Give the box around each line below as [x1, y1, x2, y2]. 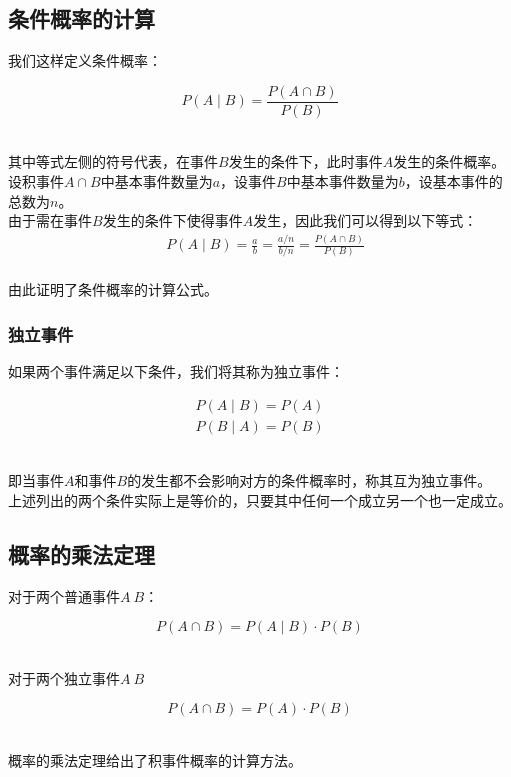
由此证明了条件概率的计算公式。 [8, 279, 218, 300]
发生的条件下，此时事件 [228, 151, 383, 172]
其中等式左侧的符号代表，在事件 [8, 151, 218, 172]
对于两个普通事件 [8, 585, 120, 606]
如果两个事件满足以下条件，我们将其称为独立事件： [8, 360, 344, 381]
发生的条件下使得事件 [102, 210, 243, 231]
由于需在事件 [8, 210, 92, 231]
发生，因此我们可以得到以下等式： [253, 210, 478, 231]
